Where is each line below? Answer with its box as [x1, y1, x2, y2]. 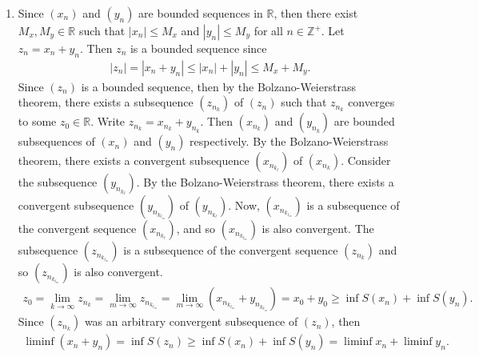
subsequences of [18, 133, 95, 150]
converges [348, 94, 395, 110]
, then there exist [273, 5, 358, 21]
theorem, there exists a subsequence [18, 94, 194, 110]
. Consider [341, 152, 391, 169]
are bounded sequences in [138, 5, 263, 21]
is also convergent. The [261, 220, 374, 237]
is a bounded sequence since [130, 40, 267, 56]
